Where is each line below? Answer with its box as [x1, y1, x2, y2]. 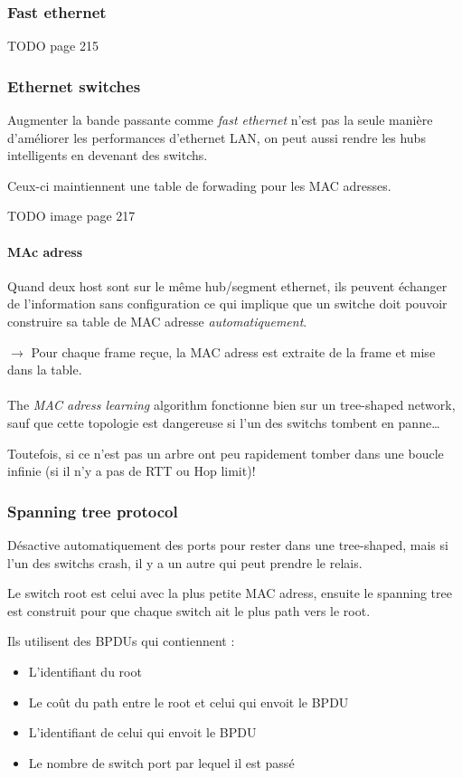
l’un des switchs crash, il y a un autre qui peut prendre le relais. [7, 553, 363, 572]
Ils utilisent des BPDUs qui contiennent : [7, 631, 235, 650]
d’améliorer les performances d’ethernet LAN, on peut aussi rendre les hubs [7, 128, 426, 147]
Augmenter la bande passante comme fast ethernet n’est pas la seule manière [7, 110, 433, 129]
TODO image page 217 [7, 206, 136, 225]
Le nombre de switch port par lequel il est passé [28, 753, 295, 772]
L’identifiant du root [28, 661, 142, 680]
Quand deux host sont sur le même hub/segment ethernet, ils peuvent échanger [7, 276, 448, 295]
